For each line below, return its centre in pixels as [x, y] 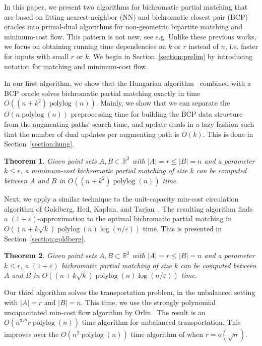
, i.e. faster [241, 46]
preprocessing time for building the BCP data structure [157, 114]
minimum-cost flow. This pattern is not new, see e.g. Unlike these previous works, [130, 36]
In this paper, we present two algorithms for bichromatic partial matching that [126, 7]
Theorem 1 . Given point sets [50, 160]
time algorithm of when [167, 334]
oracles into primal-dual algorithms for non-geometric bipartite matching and [123, 27]
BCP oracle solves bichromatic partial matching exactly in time [102, 93]
